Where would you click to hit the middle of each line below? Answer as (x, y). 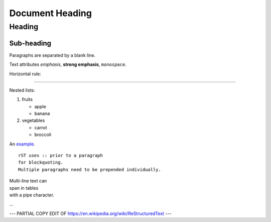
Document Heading (51, 13)
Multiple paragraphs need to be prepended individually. (90, 169)
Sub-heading (30, 43)
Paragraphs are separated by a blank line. (52, 55)
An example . (22, 144)
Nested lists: (22, 90)
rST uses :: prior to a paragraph (60, 156)
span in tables (24, 188)
